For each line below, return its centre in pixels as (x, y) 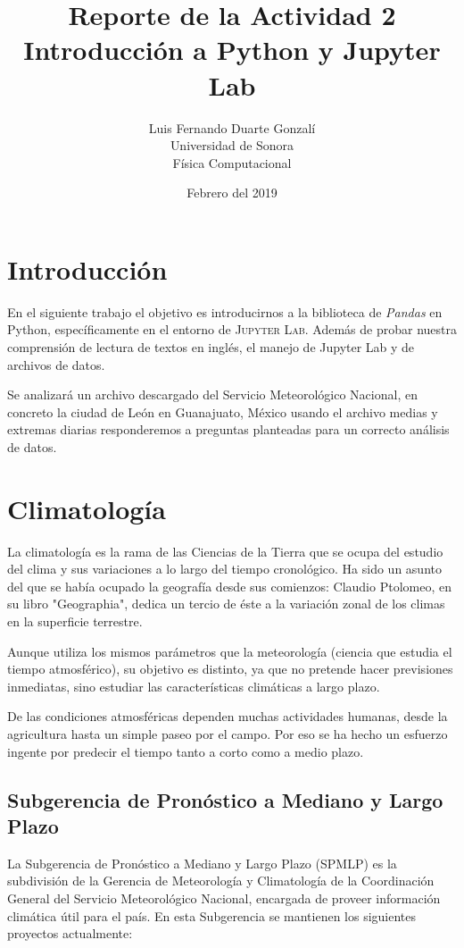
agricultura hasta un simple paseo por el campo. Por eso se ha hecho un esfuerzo (228, 734)
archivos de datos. (56, 364)
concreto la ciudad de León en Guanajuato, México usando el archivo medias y (223, 411)
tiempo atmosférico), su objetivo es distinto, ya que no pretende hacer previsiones (230, 669)
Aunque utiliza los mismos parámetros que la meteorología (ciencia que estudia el (230, 651)
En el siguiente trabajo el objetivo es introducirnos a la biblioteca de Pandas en (225, 311)
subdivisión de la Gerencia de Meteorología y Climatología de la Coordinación (221, 881)
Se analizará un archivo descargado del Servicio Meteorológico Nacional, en (212, 394)
